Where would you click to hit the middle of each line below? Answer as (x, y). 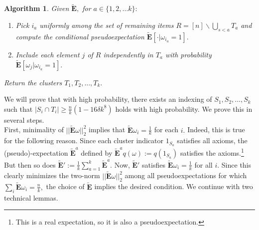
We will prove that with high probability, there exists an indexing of (108, 99)
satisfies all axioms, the (212, 140)
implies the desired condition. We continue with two (174, 186)
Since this (236, 164)
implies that (107, 129)
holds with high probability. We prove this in (184, 109)
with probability (188, 54)
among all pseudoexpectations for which (186, 175)
